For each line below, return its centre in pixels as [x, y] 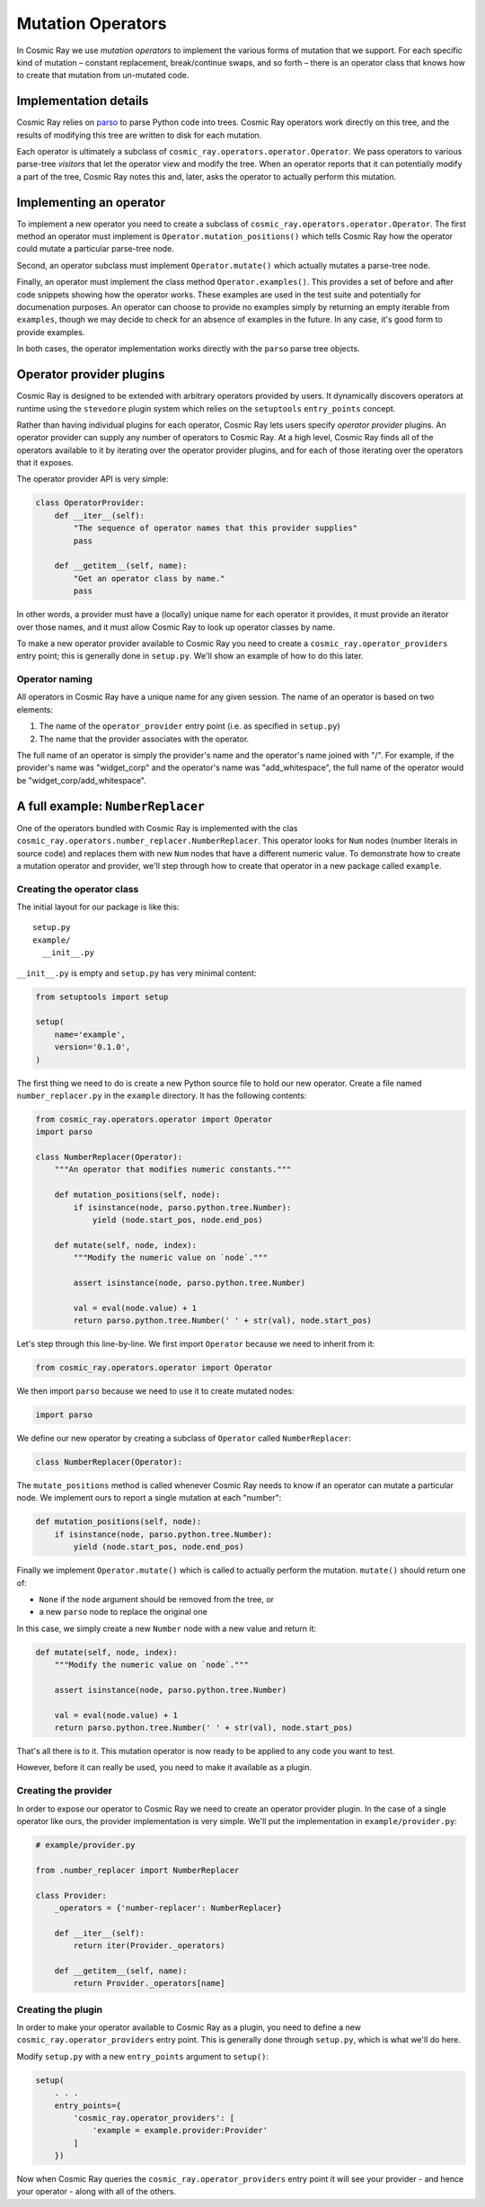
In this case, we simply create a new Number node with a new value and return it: [167, 1628]
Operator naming [55, 679]
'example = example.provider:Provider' [180, 2131]
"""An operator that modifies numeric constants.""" [173, 1170]
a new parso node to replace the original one [123, 1612]
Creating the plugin [60, 2009]
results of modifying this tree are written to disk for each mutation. [139, 135]
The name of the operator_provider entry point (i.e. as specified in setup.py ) [190, 726]
